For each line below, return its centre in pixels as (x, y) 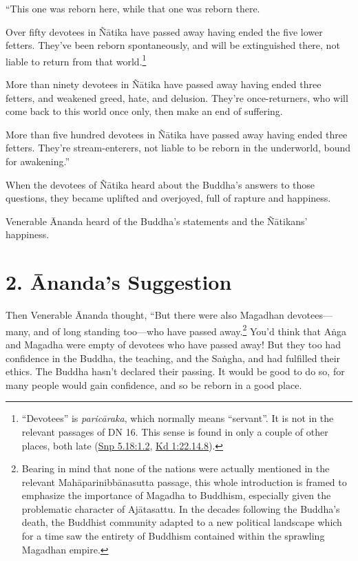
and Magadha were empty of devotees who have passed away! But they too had (173, 344)
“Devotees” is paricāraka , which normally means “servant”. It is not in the (178, 418)
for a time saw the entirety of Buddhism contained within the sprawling (173, 536)
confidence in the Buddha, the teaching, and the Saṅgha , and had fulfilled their (173, 358)
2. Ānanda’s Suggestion (119, 282)
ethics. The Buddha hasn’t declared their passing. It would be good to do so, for (175, 371)
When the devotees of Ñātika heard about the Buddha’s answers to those (160, 184)
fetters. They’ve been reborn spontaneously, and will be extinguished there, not (173, 45)
